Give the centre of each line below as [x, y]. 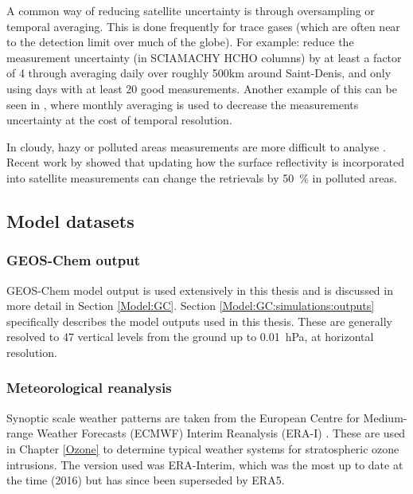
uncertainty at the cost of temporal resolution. [119, 120]
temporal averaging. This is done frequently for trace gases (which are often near [203, 26]
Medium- [385, 417]
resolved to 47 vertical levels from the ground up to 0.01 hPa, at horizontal [190, 337]
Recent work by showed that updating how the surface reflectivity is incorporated [205, 162]
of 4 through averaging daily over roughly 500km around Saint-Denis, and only [199, 73]
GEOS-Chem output [74, 260]
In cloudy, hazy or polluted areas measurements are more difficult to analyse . [196, 146]
